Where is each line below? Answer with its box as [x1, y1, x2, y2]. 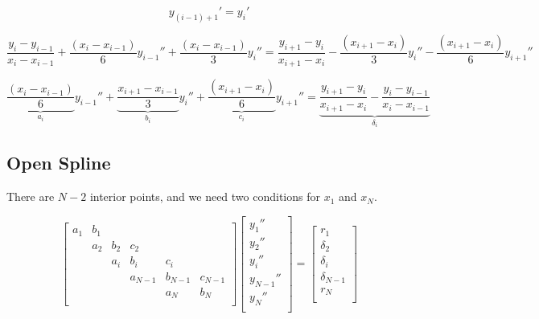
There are [6, 188, 55, 205]
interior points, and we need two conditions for [89, 188, 320, 205]
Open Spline [6, 150, 111, 175]
